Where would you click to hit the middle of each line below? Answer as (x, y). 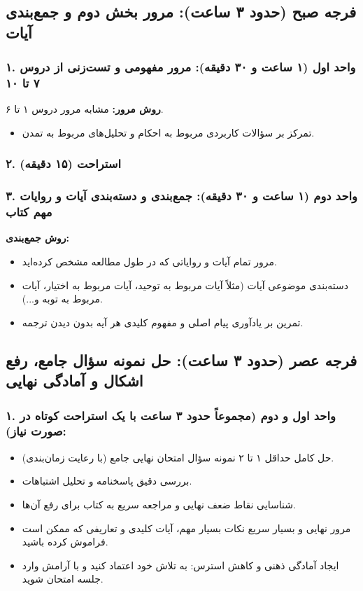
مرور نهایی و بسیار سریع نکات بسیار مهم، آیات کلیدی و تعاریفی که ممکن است (186, 528)
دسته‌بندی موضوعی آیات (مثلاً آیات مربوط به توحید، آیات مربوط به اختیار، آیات (185, 285)
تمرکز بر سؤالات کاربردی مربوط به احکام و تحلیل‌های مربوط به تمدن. (168, 132)
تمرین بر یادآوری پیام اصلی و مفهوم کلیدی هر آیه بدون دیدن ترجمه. (163, 322)
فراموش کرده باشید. (65, 542)
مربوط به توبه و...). (62, 299)
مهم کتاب (29, 212)
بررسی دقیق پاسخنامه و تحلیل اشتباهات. (107, 481)
